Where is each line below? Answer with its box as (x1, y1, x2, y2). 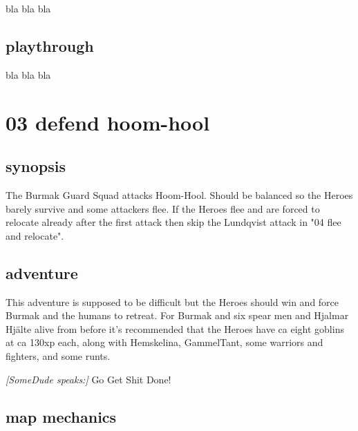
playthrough (6, 35, 94, 56)
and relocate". (6, 228, 64, 242)
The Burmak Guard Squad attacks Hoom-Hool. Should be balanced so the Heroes (6, 187, 353, 202)
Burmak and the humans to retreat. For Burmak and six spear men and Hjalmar (6, 308, 349, 323)
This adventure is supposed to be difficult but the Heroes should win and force (6, 294, 339, 309)
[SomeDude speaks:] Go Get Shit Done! (6, 372, 171, 386)
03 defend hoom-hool (6, 108, 210, 136)
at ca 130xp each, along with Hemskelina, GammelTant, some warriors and (6, 335, 323, 349)
